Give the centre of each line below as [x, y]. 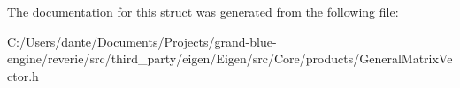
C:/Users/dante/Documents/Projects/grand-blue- [142, 41]
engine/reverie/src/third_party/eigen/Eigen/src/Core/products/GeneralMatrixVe [230, 59]
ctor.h [23, 75]
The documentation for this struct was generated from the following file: [203, 11]
